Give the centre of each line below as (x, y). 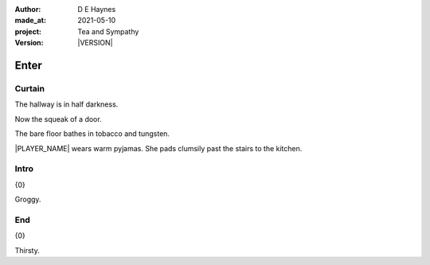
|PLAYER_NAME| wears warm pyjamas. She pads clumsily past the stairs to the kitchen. (158, 148)
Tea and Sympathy (108, 31)
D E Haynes (97, 9)
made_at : (31, 21)
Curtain (30, 88)
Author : (28, 9)
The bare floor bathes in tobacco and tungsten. (92, 134)
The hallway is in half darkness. (66, 104)
